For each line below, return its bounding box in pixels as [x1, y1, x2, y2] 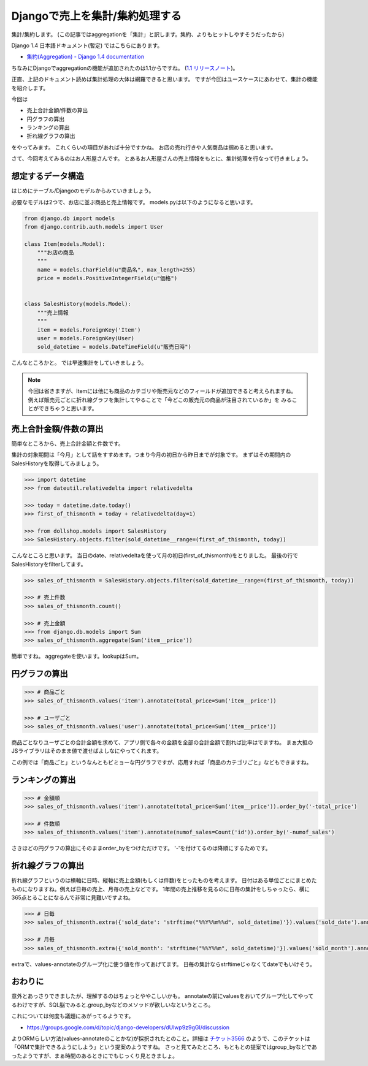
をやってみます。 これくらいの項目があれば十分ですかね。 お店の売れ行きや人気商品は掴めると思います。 [11, 143, 277, 151]
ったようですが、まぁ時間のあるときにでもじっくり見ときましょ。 [11, 1052, 178, 1059]
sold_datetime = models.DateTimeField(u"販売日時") [37, 343, 191, 351]
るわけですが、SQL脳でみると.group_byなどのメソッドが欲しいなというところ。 [11, 1001, 214, 1008]
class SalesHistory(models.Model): [24, 300, 131, 308]
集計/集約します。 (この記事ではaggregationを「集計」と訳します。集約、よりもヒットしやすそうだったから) [11, 31, 285, 38]
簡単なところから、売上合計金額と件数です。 [11, 440, 124, 447]
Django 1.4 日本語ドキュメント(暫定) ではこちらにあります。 [11, 42, 163, 49]
